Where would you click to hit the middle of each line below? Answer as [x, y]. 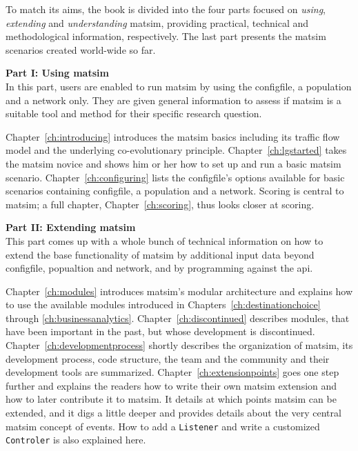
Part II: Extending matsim [71, 227]
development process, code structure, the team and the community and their [168, 358]
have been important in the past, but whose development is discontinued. [160, 331]
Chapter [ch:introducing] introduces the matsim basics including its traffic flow [173, 136]
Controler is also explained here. [76, 440]
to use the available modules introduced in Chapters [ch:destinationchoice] [163, 304]
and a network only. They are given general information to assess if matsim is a [173, 100]
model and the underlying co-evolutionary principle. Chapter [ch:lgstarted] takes [176, 150]
